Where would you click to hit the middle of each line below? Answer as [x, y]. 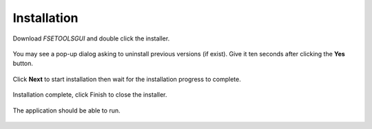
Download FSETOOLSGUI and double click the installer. [91, 38]
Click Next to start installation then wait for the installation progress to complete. [127, 79]
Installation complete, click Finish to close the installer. [90, 95]
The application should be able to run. [66, 110]
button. [23, 63]
